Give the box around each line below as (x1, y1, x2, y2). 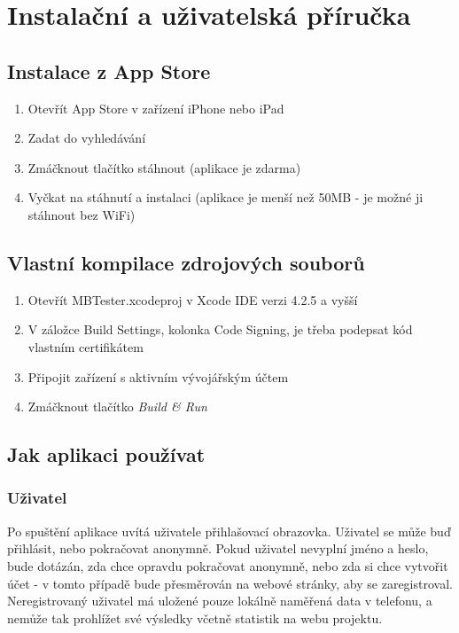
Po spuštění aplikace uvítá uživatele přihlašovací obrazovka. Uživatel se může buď (7, 521, 451, 540)
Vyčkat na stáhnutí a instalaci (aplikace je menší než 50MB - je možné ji (27, 188, 424, 207)
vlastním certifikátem (27, 337, 144, 356)
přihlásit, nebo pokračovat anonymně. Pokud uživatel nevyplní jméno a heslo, (7, 539, 429, 558)
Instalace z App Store (7, 57, 211, 84)
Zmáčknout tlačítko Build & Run (27, 397, 207, 416)
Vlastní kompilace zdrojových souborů (7, 248, 365, 276)
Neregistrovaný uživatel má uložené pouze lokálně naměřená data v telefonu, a (7, 591, 432, 610)
